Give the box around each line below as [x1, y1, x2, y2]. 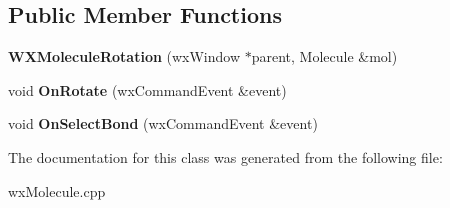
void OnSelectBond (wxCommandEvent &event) [8, 113, 318, 134]
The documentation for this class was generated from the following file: [8, 146, 443, 167]
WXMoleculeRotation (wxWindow [8, 46, 241, 67]
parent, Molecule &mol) [251, 46, 398, 67]
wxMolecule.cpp [8, 180, 106, 201]
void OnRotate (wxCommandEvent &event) [8, 79, 287, 100]
